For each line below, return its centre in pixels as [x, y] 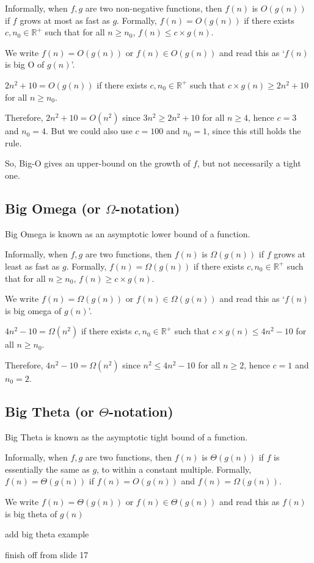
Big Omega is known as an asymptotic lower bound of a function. [128, 233]
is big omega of [33, 310]
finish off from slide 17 [47, 554]
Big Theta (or [49, 411]
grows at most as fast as [65, 20]
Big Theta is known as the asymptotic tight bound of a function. [126, 436]
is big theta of [31, 513]
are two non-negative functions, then [154, 8]
